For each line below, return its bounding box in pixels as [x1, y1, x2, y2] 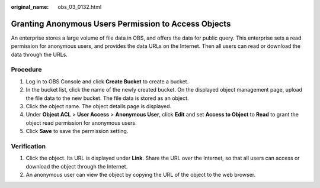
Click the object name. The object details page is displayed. [25, 103, 172, 109]
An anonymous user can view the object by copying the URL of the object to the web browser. [25, 171, 256, 179]
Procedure [11, 66, 42, 74]
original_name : [11, 4, 49, 10]
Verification [11, 142, 46, 150]
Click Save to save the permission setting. [25, 128, 129, 135]
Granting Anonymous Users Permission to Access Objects [11, 18, 231, 29]
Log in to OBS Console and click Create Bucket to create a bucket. [25, 77, 189, 85]
